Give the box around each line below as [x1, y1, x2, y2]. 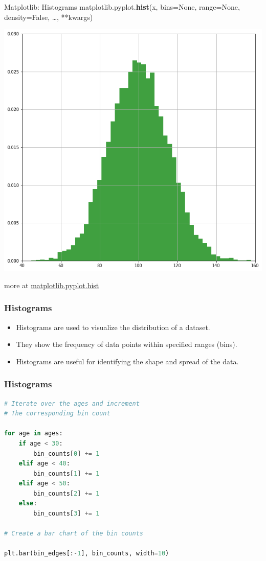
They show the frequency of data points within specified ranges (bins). [16, 339, 237, 349]
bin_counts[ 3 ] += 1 [33, 510, 100, 518]
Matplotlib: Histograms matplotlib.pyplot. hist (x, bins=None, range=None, [4, 2, 240, 12]
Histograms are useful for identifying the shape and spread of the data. [16, 356, 239, 366]
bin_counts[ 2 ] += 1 [33, 489, 100, 497]
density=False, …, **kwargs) [4, 11, 93, 22]
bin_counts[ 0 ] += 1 [33, 450, 100, 457]
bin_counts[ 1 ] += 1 [33, 470, 100, 477]
